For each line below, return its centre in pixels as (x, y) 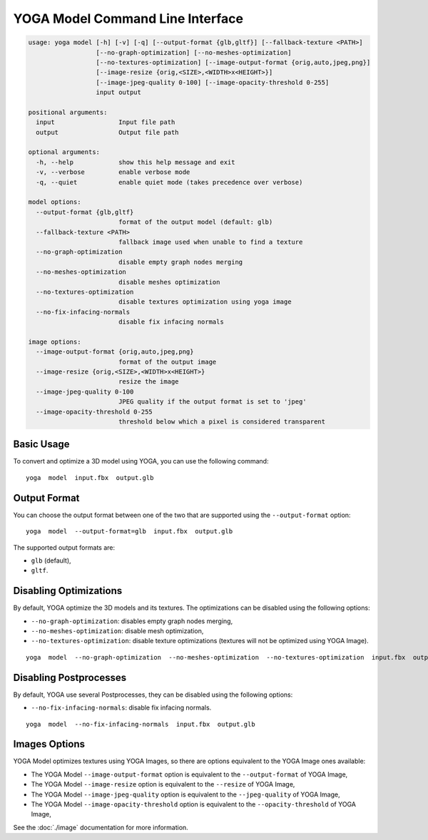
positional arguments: (68, 112)
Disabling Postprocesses (70, 677)
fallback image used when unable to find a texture (210, 242)
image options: (55, 342)
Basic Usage (41, 445)
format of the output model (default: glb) (195, 222)
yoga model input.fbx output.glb (90, 477)
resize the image (148, 382)
